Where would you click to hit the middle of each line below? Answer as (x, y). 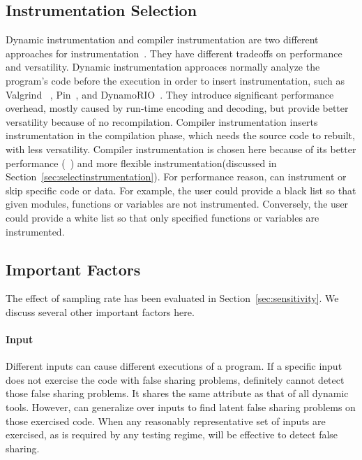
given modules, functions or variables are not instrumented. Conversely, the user (177, 204)
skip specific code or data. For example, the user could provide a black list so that (181, 190)
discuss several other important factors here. (100, 311)
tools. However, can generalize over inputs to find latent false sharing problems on (181, 407)
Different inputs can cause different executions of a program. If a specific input (174, 366)
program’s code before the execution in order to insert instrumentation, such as (175, 80)
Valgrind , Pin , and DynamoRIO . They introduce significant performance (170, 94)
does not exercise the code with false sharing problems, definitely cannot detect (175, 379)
